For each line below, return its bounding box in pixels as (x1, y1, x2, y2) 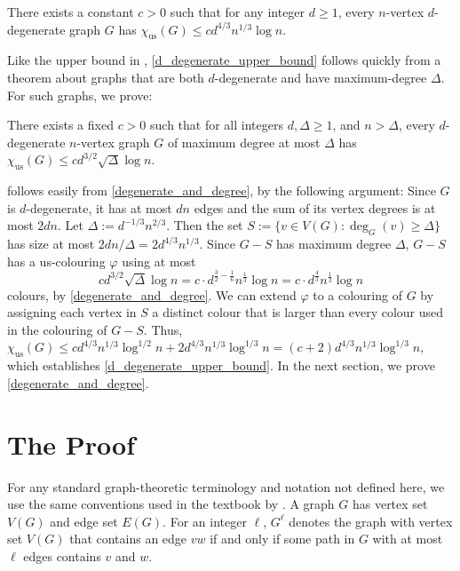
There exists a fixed (7, 115, 114, 134)
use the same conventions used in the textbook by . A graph (7, 495, 335, 513)
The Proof (7, 425, 135, 462)
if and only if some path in (210, 529, 355, 548)
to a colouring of (313, 285, 402, 304)
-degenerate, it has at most (26, 198, 172, 217)
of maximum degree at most (167, 132, 321, 151)
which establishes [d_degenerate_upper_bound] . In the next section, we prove (7, 356, 435, 375)
